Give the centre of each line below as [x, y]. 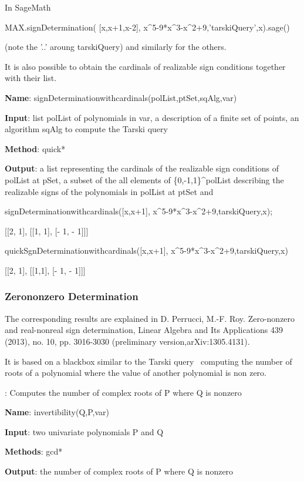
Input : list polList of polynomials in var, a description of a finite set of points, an [152, 117]
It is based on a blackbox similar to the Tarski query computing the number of [148, 361]
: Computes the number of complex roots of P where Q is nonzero [123, 392]
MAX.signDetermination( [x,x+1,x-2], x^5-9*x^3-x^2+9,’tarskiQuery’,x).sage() [147, 27]
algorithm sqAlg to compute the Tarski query [86, 129]
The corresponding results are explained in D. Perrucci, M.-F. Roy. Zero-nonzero [150, 318]
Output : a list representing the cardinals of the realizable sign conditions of [142, 168]
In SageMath [28, 7]
